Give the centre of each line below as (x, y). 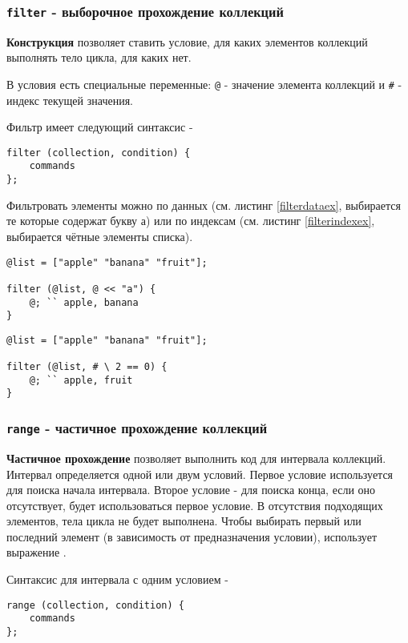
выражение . (36, 552)
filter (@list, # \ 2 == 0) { (87, 367)
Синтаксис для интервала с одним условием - (117, 579)
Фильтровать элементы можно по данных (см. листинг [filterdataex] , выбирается (204, 205)
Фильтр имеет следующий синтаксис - (100, 127)
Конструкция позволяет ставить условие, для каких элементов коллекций (187, 41)
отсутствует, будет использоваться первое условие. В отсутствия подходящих (195, 505)
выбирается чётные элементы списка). (100, 236)
